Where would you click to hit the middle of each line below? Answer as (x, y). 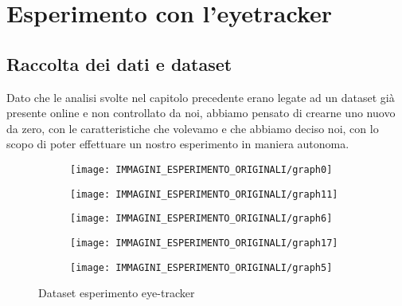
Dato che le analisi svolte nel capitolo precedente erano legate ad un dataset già (201, 97)
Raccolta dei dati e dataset (119, 63)
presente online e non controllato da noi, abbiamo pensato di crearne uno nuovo (201, 113)
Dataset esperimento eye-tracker (117, 293)
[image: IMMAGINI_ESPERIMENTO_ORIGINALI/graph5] (201, 267)
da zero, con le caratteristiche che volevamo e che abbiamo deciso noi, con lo (193, 128)
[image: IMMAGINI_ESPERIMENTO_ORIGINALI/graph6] (201, 219)
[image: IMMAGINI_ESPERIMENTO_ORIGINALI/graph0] (201, 169)
